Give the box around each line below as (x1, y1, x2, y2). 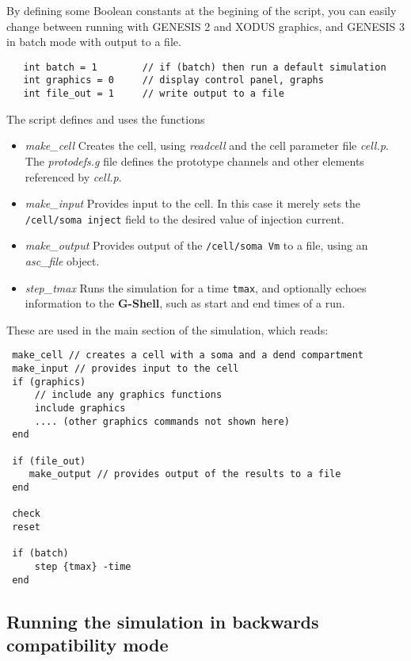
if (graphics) (12, 376, 86, 388)
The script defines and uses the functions (6, 110, 205, 127)
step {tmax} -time (34, 560, 131, 572)
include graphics (34, 403, 126, 415)
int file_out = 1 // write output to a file (23, 88, 284, 100)
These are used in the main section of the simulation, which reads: (6, 321, 329, 338)
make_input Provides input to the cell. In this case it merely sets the (25, 195, 361, 212)
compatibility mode (6, 632, 169, 657)
